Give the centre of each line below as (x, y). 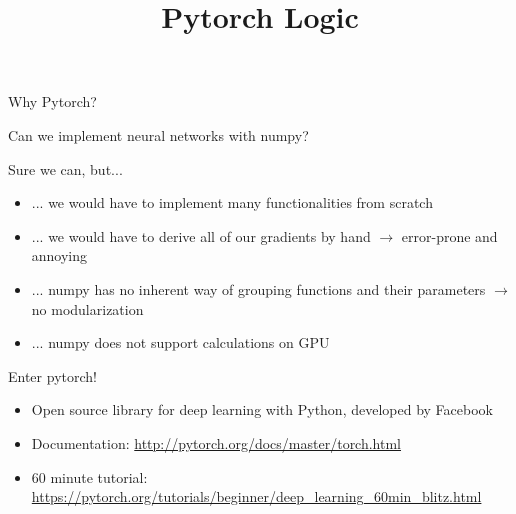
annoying (59, 255)
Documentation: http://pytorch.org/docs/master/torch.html (216, 442)
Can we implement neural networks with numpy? (158, 134)
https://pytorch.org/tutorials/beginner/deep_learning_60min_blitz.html (256, 496)
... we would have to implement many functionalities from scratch (232, 202)
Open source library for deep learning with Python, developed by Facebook (262, 409)
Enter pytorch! (52, 375)
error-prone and (449, 235)
